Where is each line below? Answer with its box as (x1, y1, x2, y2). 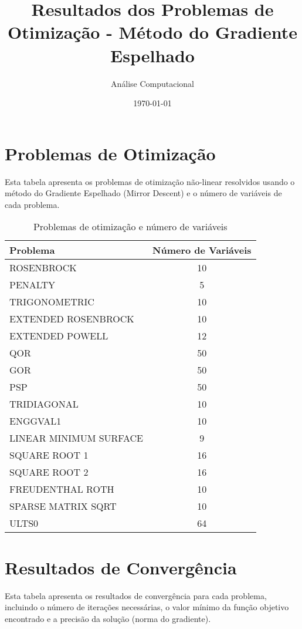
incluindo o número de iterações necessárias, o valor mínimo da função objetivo (5, 601, 289, 613)
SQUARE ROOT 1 (9, 448, 89, 462)
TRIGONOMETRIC (9, 295, 94, 309)
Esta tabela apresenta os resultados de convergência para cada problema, (5, 589, 267, 601)
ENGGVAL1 (9, 414, 62, 428)
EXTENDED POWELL (9, 329, 108, 343)
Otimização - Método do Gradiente (8, 20, 297, 44)
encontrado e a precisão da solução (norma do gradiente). (5, 612, 211, 624)
